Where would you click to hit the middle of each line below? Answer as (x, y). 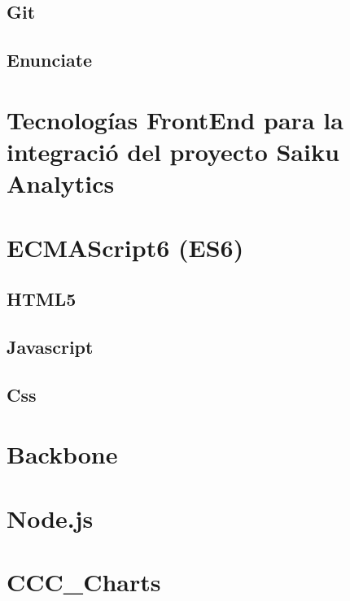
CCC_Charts (84, 581)
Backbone (62, 454)
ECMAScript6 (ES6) (125, 247)
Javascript (50, 346)
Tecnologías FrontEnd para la (175, 119)
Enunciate (50, 60)
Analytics (61, 183)
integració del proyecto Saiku (173, 151)
